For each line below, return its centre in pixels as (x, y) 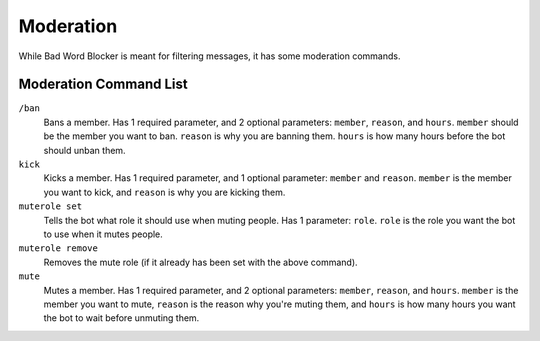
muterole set (50, 206)
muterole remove (58, 248)
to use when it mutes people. (103, 234)
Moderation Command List (103, 84)
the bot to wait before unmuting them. (121, 318)
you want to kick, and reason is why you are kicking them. (164, 192)
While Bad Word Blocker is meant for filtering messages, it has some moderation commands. (209, 56)
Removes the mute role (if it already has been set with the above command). (201, 262)
